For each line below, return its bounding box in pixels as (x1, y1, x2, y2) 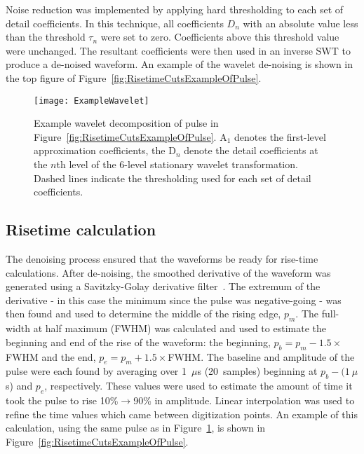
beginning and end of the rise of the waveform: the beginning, (6, 334, 271, 349)
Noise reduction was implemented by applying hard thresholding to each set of (6, 2, 344, 16)
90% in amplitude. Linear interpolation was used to (133, 392, 355, 407)
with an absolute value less (243, 15, 358, 30)
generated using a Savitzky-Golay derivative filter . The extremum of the (6, 279, 321, 294)
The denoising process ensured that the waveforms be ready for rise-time (6, 251, 318, 266)
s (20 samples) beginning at (197, 364, 318, 378)
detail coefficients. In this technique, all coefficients (6, 15, 224, 30)
